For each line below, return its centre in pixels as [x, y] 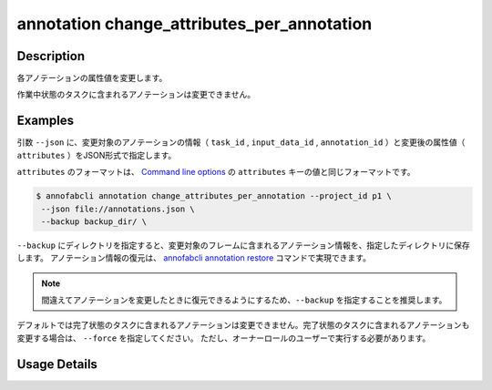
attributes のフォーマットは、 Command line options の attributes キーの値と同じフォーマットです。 [216, 172]
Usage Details [57, 364]
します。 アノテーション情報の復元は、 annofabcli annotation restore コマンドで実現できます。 [194, 258]
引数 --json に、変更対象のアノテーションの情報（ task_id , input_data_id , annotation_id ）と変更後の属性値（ [241, 142]
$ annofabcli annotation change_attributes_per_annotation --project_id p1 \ [214, 196]
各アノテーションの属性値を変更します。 [92, 78]
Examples [46, 121]
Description [51, 56]
